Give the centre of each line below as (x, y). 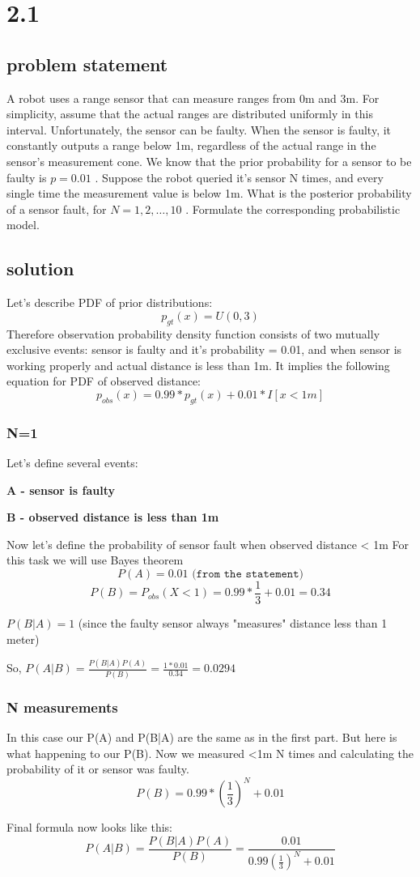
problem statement (87, 64)
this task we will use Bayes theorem (95, 560)
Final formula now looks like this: (89, 827)
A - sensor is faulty (61, 490)
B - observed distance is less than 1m (113, 517)
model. (23, 225)
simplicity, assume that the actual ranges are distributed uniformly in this (190, 114)
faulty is (27, 177)
